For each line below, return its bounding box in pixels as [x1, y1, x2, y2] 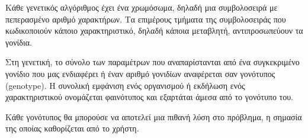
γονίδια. [5, 36, 32, 48]
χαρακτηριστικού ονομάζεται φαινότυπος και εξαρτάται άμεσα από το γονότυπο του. [5, 91, 294, 103]
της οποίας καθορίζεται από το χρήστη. [5, 122, 139, 134]
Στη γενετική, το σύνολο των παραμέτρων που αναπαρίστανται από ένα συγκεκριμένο [5, 56, 300, 68]
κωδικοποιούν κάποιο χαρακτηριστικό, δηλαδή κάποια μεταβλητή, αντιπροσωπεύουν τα [5, 24, 303, 37]
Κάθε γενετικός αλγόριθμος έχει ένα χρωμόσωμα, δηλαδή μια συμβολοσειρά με [5, 1, 278, 13]
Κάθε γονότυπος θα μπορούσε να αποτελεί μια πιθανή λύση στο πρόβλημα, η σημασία [5, 110, 302, 123]
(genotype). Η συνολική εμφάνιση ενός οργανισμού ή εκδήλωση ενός [5, 79, 245, 91]
